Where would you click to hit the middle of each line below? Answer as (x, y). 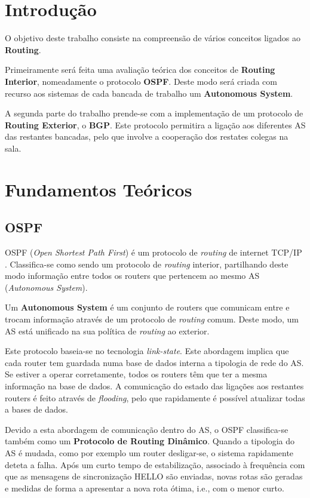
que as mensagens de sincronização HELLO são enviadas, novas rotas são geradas (154, 476)
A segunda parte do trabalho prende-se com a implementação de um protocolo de (154, 113)
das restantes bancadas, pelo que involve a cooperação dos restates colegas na (147, 136)
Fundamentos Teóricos (99, 189)
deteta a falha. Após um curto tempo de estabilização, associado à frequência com (155, 464)
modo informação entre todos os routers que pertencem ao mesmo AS (132, 276)
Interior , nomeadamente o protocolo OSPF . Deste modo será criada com (141, 81)
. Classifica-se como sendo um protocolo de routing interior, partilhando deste (147, 264)
